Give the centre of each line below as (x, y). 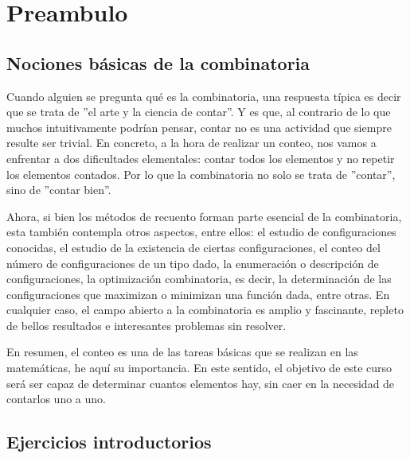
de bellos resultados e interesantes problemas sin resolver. (146, 325)
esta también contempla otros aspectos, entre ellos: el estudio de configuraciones (201, 232)
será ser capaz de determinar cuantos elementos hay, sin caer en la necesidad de (201, 383)
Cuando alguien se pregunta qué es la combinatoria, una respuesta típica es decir (204, 96)
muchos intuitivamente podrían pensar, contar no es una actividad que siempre (199, 127)
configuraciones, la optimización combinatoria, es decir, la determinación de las (199, 279)
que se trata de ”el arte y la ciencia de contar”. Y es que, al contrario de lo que (199, 112)
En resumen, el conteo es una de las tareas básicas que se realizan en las (182, 352)
